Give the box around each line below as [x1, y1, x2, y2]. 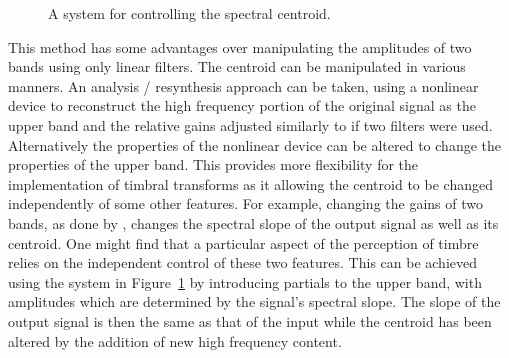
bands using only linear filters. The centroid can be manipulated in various [8, 56, 466, 77]
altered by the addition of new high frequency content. [8, 330, 342, 351]
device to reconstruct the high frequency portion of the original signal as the [8, 95, 476, 116]
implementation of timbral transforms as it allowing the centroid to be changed [8, 173, 493, 194]
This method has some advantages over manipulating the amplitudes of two [8, 36, 472, 57]
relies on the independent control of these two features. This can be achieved [8, 252, 477, 273]
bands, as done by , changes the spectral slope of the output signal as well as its [8, 212, 499, 233]
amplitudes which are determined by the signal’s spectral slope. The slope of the [8, 291, 501, 312]
